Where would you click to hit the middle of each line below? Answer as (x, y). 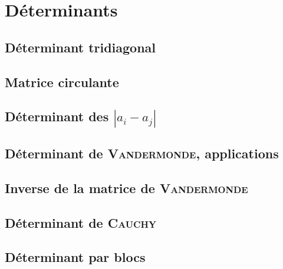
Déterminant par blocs (75, 257)
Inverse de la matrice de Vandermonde (126, 187)
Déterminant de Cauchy (80, 222)
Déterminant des (57, 116)
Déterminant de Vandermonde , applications (142, 153)
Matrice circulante (62, 82)
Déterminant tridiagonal (80, 47)
